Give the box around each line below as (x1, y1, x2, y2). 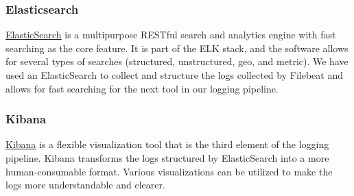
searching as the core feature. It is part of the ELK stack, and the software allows (5, 40, 349, 55)
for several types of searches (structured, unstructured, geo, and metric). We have (5, 54, 349, 69)
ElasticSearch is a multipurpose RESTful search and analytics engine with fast (5, 27, 336, 42)
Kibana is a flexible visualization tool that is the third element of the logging (5, 137, 329, 151)
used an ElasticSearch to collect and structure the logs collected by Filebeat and (5, 68, 343, 82)
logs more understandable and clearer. (5, 177, 165, 192)
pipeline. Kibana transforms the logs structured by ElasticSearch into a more (5, 151, 329, 164)
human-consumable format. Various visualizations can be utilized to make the (5, 164, 333, 178)
